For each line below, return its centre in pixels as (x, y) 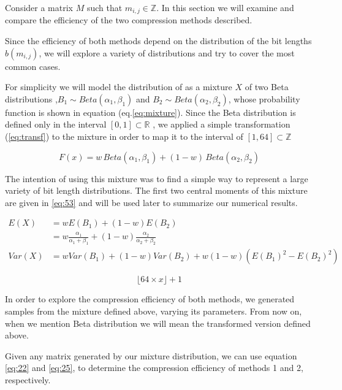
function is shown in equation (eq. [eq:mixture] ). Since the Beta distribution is (150, 112)
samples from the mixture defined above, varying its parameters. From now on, (154, 311)
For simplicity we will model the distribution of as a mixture (119, 87)
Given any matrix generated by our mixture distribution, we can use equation (151, 355)
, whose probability (264, 98)
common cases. (33, 66)
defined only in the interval (56, 124)
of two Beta (267, 87)
